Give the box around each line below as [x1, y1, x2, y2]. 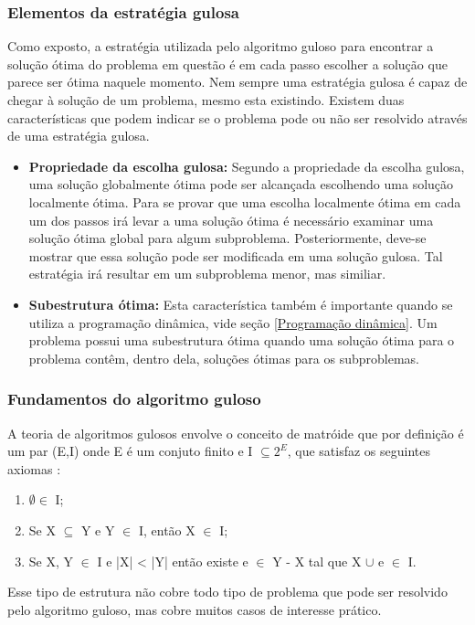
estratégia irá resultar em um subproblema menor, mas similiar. [28, 264, 386, 283]
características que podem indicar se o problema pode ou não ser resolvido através [7, 108, 468, 127]
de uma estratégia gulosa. [7, 126, 150, 145]
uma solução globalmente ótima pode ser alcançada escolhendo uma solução [28, 175, 454, 194]
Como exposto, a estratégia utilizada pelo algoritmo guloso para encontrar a [7, 37, 434, 56]
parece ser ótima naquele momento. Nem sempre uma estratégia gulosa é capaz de [7, 72, 468, 91]
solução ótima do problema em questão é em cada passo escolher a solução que [7, 54, 448, 73]
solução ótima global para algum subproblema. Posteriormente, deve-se [28, 228, 427, 248]
